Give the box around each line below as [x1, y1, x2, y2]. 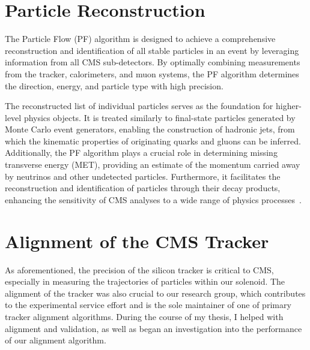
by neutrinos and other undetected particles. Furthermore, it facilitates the [5, 170, 281, 182]
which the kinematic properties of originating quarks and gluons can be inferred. [5, 134, 301, 147]
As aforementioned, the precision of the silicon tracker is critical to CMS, [5, 263, 274, 276]
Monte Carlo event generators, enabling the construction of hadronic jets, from [5, 123, 295, 135]
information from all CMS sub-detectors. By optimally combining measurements [5, 56, 300, 68]
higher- [276, 99, 302, 112]
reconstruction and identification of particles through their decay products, [5, 182, 281, 194]
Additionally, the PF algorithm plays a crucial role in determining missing [5, 146, 278, 159]
